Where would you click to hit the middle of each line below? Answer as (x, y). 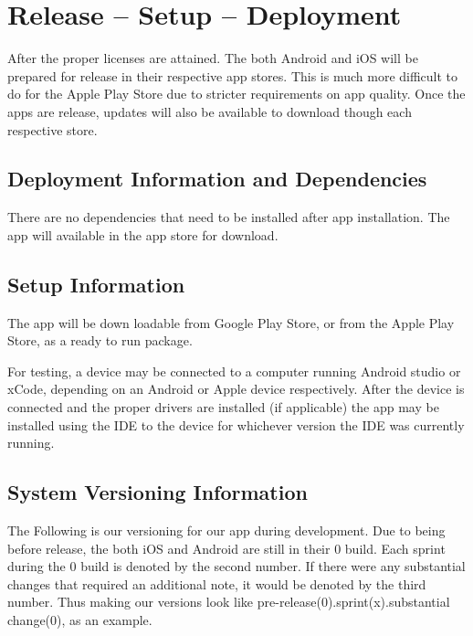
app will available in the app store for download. (143, 234)
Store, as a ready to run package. (100, 340)
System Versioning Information (158, 492)
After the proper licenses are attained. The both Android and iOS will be (213, 58)
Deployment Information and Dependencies (217, 179)
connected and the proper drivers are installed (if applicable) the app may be (223, 407)
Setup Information (96, 284)
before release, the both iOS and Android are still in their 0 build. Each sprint (226, 548)
